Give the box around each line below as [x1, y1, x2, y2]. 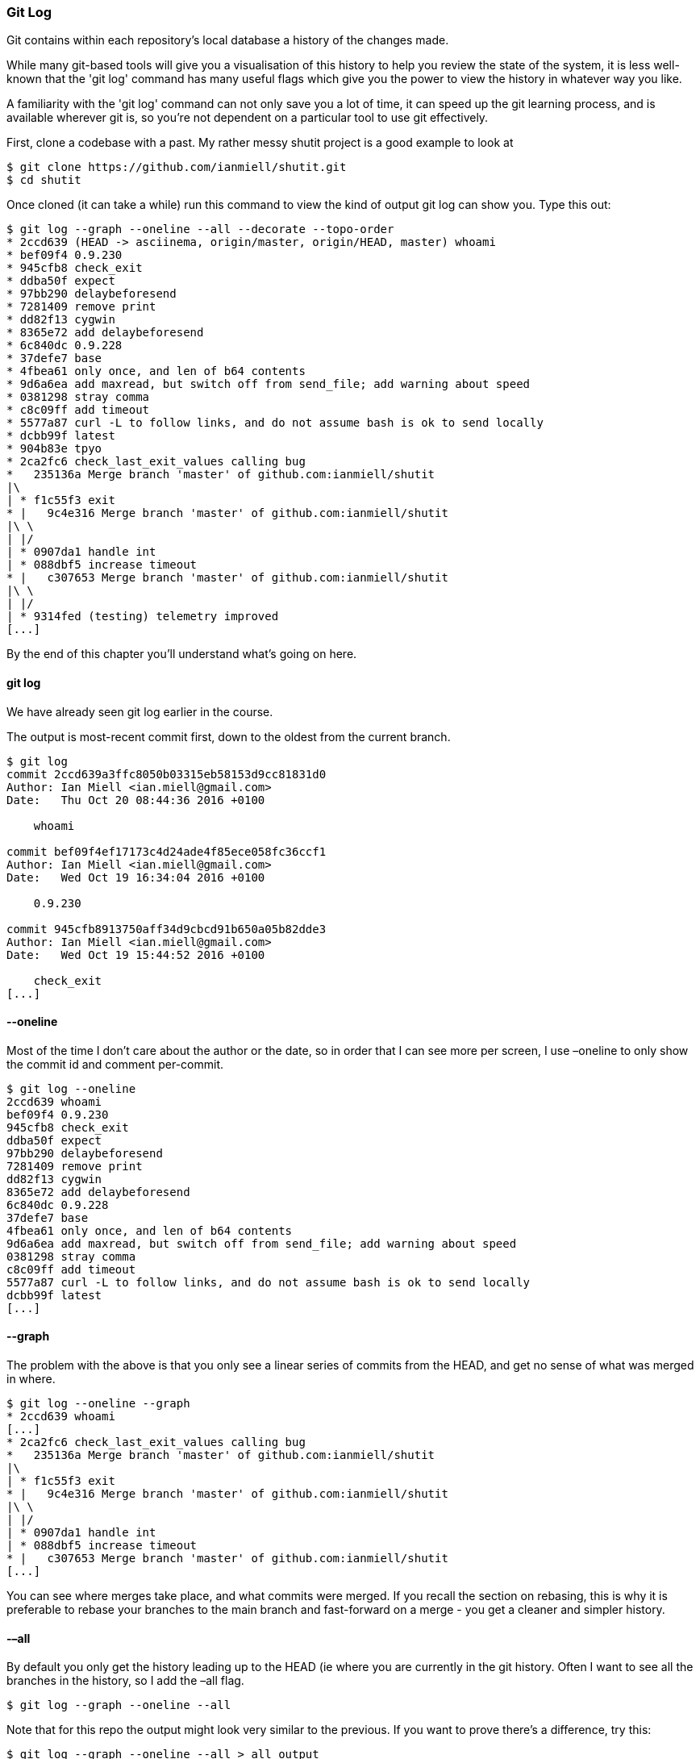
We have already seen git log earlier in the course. [6, 704, 273, 719]
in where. [6, 1372, 56, 1386]
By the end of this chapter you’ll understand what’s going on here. [6, 647, 357, 661]
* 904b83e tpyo [6, 442, 102, 456]
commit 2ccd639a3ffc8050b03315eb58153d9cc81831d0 [6, 767, 327, 781]
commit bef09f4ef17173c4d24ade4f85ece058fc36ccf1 [6, 844, 327, 858]
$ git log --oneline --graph [6, 1397, 190, 1411]
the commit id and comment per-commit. [6, 1057, 224, 1071]
